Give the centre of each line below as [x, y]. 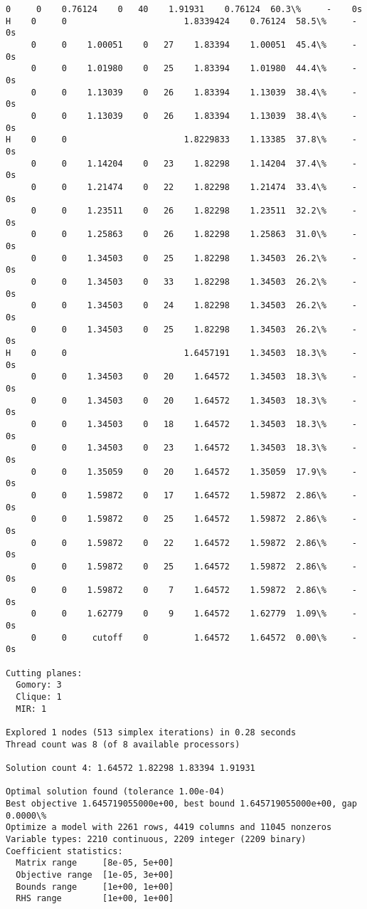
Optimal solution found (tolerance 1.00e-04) [115, 792]
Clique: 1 [39, 697]
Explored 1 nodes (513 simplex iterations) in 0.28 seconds [151, 733]
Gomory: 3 [39, 685]
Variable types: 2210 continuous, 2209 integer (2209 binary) [156, 839]
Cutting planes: [44, 673]
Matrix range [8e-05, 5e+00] [95, 863]
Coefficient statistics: [64, 851]
